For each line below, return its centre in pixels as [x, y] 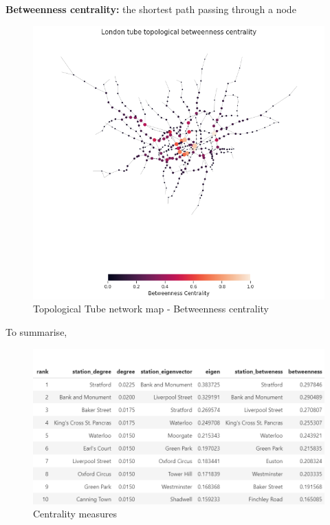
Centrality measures [75, 514]
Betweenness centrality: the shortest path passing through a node [151, 9]
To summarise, [36, 332]
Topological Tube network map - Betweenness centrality [151, 309]
